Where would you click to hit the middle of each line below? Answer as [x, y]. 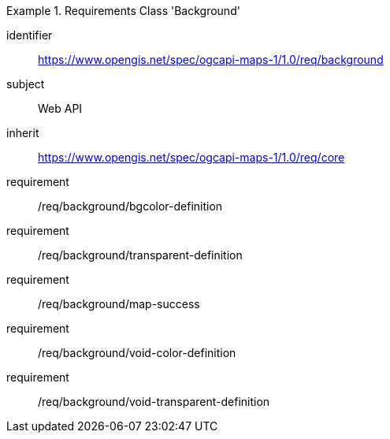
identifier [30, 35]
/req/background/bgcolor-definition [130, 206]
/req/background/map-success [119, 304]
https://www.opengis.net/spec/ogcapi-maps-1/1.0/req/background [211, 60]
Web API [60, 108]
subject [26, 84]
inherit [23, 133]
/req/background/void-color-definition [137, 353]
